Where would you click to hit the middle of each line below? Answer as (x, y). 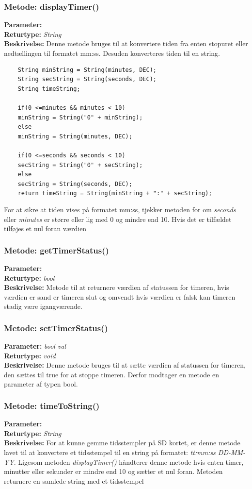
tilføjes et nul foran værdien (45, 228)
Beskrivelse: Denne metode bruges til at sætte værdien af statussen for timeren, (125, 365)
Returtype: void (30, 355)
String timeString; (49, 89)
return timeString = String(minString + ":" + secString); (115, 194)
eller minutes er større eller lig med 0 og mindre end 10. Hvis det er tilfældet (118, 219)
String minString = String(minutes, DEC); (87, 70)
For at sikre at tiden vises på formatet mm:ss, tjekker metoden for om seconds (120, 209)
